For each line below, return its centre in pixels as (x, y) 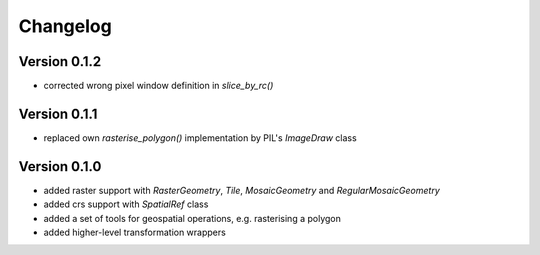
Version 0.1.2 (60, 61)
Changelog (65, 26)
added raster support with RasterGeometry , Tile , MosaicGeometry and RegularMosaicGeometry (241, 190)
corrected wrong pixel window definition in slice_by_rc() (158, 86)
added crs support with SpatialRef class (126, 204)
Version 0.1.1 (58, 113)
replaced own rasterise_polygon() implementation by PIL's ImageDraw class (200, 137)
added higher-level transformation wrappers (135, 232)
